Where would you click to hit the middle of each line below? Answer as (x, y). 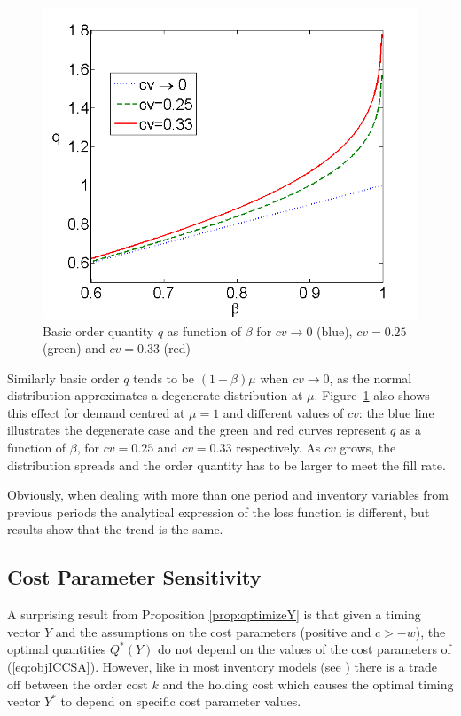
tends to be (164, 378)
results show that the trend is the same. (115, 529)
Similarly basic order (63, 378)
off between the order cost (78, 684)
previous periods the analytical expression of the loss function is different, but (219, 511)
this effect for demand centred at (96, 412)
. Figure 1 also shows (372, 395)
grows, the (368, 448)
